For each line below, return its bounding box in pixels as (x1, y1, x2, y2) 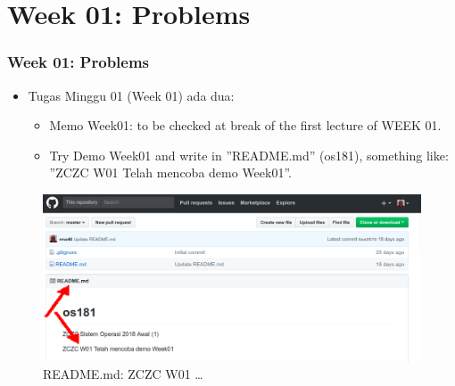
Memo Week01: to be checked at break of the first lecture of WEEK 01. (49, 116, 442, 135)
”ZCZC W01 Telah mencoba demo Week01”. (49, 163, 292, 182)
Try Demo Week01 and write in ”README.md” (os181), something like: (49, 145, 449, 164)
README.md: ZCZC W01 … (43, 365, 203, 383)
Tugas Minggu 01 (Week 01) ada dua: (28, 86, 235, 104)
